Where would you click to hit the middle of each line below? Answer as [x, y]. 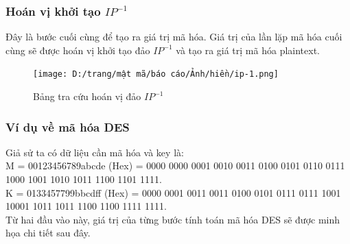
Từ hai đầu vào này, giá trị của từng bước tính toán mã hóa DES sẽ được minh [173, 219]
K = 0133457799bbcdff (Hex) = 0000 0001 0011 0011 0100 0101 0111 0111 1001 [173, 192]
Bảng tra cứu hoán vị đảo [87, 96]
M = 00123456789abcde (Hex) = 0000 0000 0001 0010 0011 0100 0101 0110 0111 [175, 166]
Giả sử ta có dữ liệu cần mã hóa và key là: [95, 152]
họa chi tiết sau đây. [48, 233]
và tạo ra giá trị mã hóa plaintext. [248, 50]
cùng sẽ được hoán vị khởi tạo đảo [78, 50]
